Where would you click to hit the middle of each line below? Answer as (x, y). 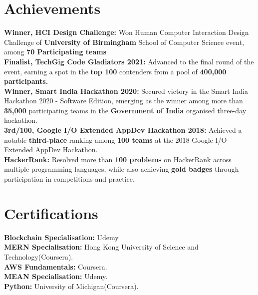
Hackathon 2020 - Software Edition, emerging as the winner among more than (124, 101)
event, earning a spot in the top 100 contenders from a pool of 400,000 (115, 71)
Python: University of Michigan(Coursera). (71, 286)
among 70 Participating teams (55, 52)
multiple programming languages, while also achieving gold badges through (122, 169)
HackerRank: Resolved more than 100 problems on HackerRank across (118, 159)
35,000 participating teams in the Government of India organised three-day (125, 110)
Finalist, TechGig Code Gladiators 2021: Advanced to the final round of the (129, 61)
